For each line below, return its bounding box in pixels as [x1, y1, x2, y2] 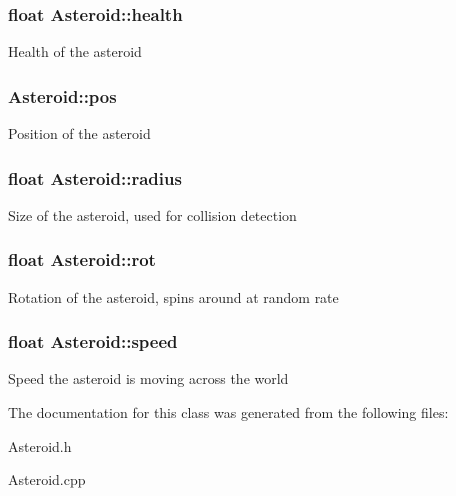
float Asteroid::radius [8, 165, 182, 190]
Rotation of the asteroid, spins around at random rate [8, 286, 339, 307]
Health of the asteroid [8, 41, 142, 62]
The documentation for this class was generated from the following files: [8, 402, 449, 423]
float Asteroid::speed [8, 329, 178, 354]
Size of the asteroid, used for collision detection [8, 204, 297, 225]
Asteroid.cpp [8, 469, 86, 490]
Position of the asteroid [8, 123, 151, 144]
